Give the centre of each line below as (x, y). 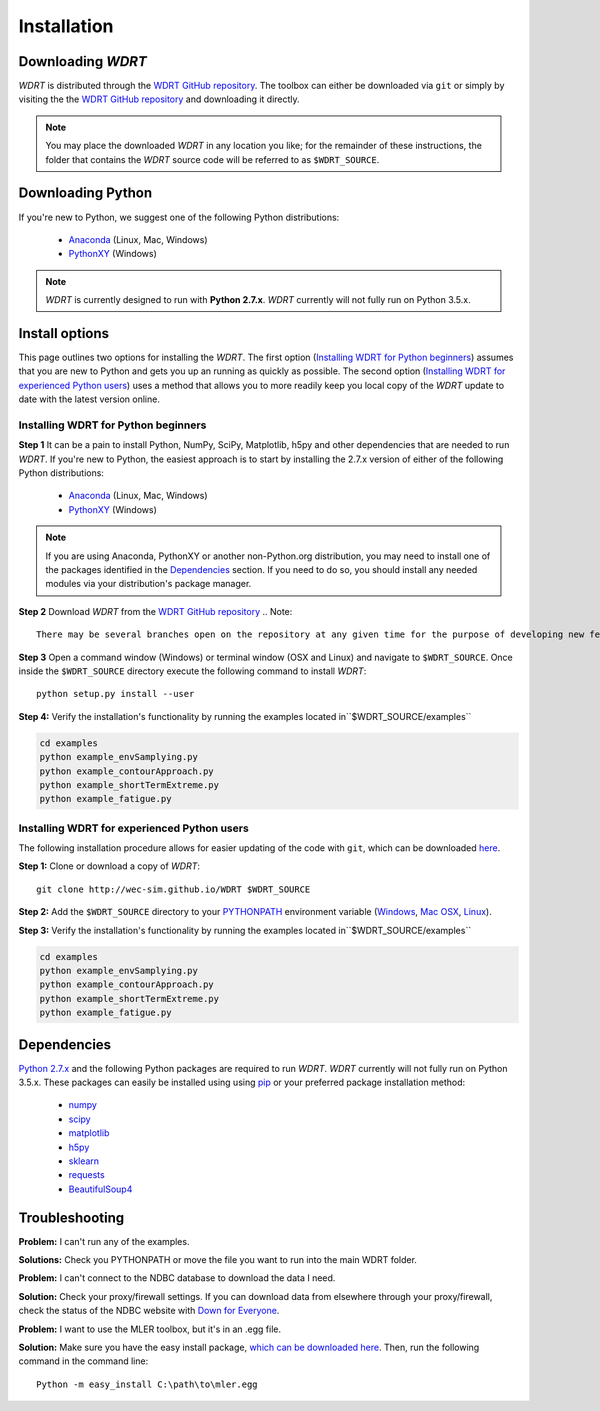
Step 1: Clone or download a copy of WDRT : (109, 866)
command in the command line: (83, 1361)
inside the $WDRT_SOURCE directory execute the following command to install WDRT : (192, 671)
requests (86, 1175)
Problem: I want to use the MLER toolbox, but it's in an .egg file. (150, 1329)
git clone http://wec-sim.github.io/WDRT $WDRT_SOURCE (173, 889)
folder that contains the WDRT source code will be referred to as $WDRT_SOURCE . (212, 159)
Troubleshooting (71, 1217)
